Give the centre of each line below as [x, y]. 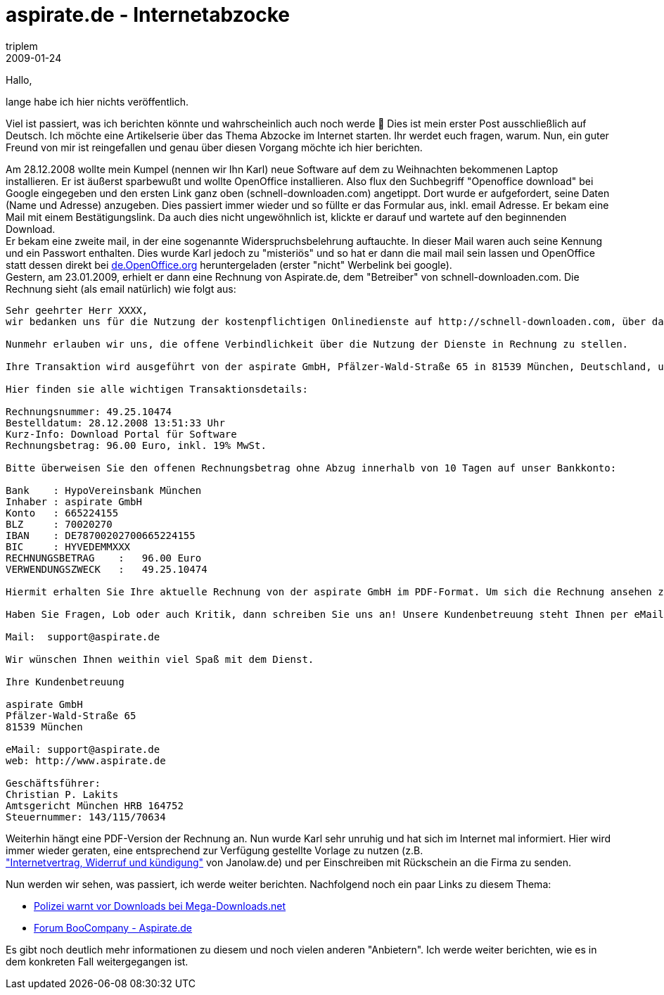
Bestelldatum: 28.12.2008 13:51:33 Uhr [115, 423]
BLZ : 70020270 [59, 524]
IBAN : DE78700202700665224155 [101, 535]
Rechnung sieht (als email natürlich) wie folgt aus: [121, 289]
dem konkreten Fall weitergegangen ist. [97, 961]
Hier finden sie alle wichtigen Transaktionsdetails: [157, 389]
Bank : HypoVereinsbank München [104, 490]
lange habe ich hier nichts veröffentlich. [97, 101]
